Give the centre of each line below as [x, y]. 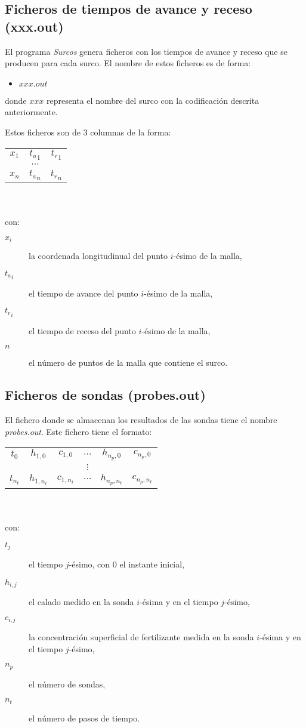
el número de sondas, [67, 684]
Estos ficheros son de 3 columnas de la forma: [88, 132]
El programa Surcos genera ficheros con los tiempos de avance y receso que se [146, 51]
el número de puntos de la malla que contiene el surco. [128, 363]
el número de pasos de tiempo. [84, 718]
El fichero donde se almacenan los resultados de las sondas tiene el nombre [141, 420]
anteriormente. [31, 112]
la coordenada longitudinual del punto [98, 256]
